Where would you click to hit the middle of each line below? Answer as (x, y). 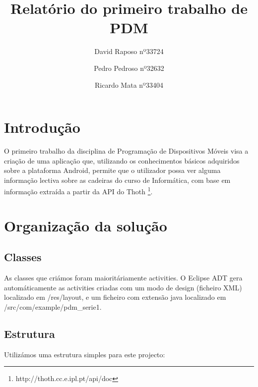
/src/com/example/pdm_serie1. (53, 307)
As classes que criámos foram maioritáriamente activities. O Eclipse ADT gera (123, 278)
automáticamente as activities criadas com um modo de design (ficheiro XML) (123, 287)
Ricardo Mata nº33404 (129, 84)
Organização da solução (86, 225)
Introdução (42, 127)
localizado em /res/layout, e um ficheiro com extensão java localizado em (115, 297)
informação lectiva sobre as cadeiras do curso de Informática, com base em (117, 180)
